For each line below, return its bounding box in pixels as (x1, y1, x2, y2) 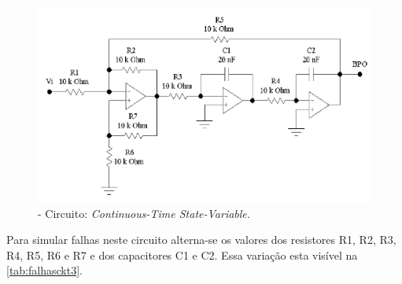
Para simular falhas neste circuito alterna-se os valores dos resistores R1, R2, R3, (6, 231, 396, 248)
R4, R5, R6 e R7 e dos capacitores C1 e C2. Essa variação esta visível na (6, 246, 358, 263)
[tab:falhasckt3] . (6, 262, 83, 278)
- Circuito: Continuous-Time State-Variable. (38, 205, 251, 221)
